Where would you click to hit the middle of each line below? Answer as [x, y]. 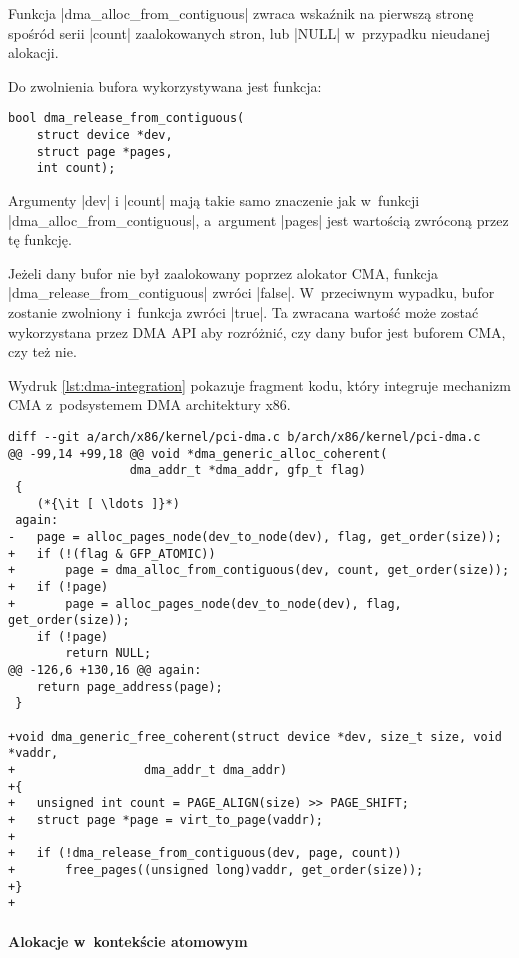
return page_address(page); [129, 686]
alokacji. [33, 52]
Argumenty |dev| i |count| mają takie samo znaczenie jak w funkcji [214, 200]
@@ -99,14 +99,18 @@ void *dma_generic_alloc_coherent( [198, 453]
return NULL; [108, 653]
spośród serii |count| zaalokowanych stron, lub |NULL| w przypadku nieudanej [249, 32]
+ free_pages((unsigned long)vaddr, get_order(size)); [216, 870]
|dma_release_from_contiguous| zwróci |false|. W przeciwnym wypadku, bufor [251, 292]
